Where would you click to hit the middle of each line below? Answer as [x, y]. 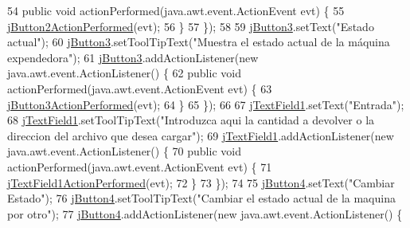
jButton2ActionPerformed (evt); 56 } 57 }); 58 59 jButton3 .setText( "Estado [191, 26]
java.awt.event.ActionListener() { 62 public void [124, 73]
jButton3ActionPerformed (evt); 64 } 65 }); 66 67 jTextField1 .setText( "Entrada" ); [206, 104]
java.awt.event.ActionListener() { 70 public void [124, 151]
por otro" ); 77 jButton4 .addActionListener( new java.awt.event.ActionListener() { [205, 213]
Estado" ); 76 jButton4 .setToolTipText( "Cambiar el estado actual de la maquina [201, 198]
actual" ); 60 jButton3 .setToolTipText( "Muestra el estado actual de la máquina [199, 42]
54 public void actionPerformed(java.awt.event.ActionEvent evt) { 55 [176, 10]
